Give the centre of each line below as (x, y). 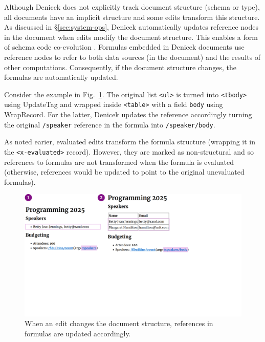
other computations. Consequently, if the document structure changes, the (120, 67)
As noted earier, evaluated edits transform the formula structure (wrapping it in (130, 142)
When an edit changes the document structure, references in (119, 323)
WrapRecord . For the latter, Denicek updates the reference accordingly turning (128, 114)
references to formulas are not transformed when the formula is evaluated (119, 162)
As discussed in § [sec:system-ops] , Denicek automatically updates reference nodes (131, 27)
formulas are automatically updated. (61, 77)
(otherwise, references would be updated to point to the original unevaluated (124, 172)
